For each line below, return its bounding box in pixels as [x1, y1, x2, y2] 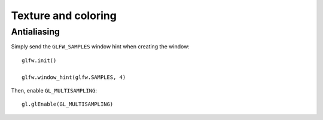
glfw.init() [22, 57, 57, 64]
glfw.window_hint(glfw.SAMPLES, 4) [22, 73, 126, 81]
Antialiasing [11, 26, 60, 37]
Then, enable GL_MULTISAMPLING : [11, 87, 97, 94]
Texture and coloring [11, 9, 117, 22]
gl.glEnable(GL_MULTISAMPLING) [22, 101, 114, 107]
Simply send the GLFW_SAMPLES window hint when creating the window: [11, 43, 190, 50]
